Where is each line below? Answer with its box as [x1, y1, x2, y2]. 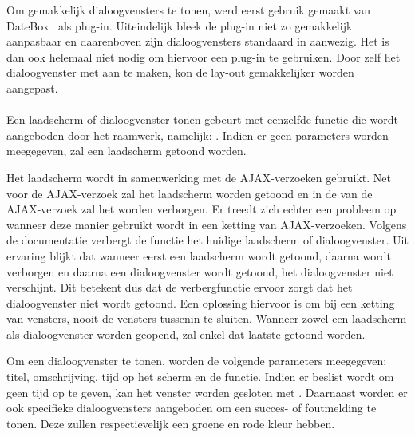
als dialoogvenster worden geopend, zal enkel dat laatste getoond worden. [6, 325, 366, 342]
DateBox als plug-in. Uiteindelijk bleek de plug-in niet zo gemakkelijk [6, 17, 353, 34]
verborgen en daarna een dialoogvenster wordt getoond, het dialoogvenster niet [6, 263, 393, 280]
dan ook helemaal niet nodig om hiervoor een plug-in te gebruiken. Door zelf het [6, 48, 401, 65]
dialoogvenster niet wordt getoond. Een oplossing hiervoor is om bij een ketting [6, 294, 395, 311]
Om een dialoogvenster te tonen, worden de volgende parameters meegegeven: [6, 352, 387, 369]
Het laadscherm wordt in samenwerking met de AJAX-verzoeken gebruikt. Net [6, 169, 391, 185]
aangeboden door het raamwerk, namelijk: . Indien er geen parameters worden [6, 126, 389, 143]
